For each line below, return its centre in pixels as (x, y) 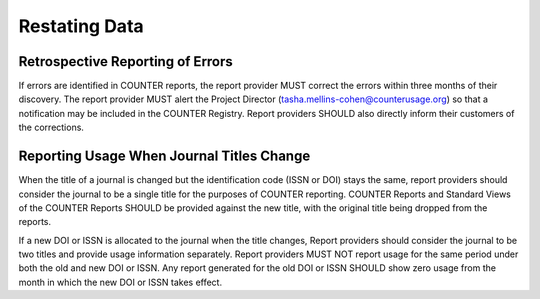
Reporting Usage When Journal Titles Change (164, 156)
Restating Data (81, 26)
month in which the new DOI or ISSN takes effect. (120, 282)
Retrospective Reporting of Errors (126, 61)
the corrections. (51, 127)
